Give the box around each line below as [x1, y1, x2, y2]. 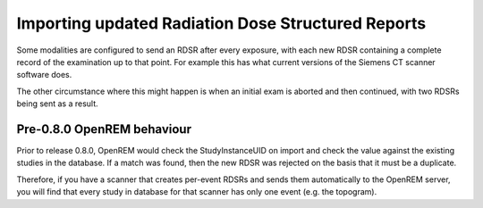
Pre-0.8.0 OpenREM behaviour [16, 121, 192, 137]
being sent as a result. [16, 98, 98, 109]
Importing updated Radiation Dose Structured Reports [16, 13, 427, 33]
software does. [16, 70, 72, 80]
